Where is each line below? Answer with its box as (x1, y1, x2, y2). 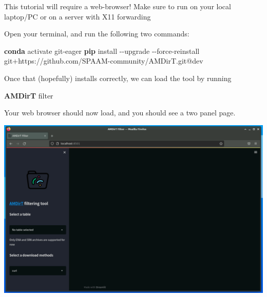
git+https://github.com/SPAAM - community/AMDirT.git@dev (4, 55, 203, 66)
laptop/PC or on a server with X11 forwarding (4, 11, 151, 22)
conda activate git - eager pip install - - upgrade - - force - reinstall (4, 45, 200, 56)
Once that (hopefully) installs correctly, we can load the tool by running (4, 72, 232, 83)
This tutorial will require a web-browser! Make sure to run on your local (4, 1, 231, 11)
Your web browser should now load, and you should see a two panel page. (4, 107, 236, 118)
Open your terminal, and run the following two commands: (4, 28, 189, 39)
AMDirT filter (4, 90, 53, 101)
